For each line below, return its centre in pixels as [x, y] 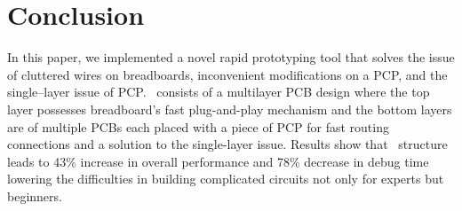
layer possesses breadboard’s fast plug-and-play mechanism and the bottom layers [230, 109]
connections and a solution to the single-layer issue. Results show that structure [227, 144]
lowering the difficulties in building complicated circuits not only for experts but [226, 179]
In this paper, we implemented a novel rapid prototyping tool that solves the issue [231, 57]
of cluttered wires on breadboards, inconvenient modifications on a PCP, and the [227, 74]
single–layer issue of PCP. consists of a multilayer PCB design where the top [219, 92]
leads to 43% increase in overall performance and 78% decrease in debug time [218, 161]
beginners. [35, 195]
